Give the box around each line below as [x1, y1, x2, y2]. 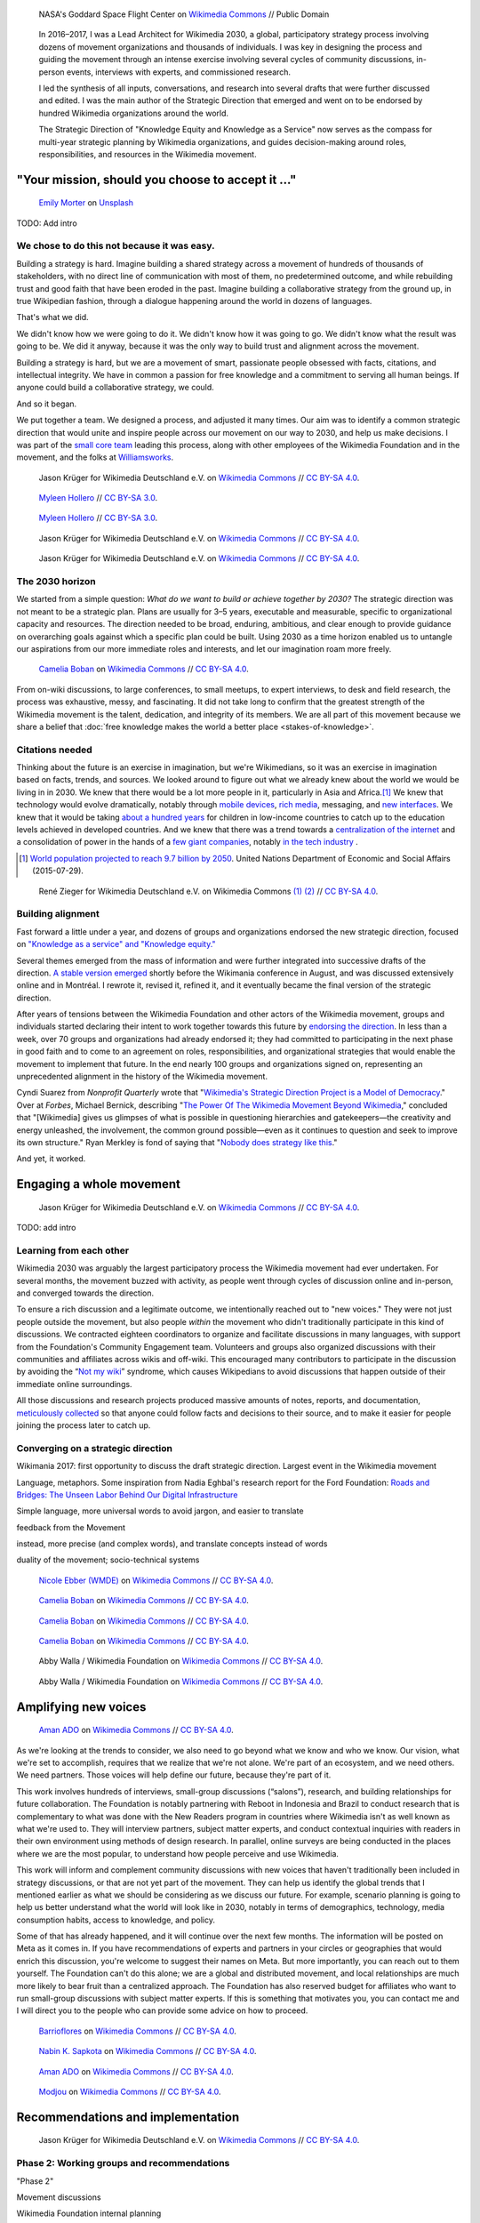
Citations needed [16, 743, 92, 756]
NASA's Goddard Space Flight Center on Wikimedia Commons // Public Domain [38, 9, 330, 20]
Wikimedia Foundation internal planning [16, 2208, 162, 2219]
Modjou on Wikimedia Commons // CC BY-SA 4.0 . [38, 2086, 221, 2097]
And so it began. [16, 398, 77, 409]
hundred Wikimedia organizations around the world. [38, 108, 229, 118]
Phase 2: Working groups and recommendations [16, 2157, 230, 2170]
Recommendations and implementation [16, 2109, 240, 2124]
